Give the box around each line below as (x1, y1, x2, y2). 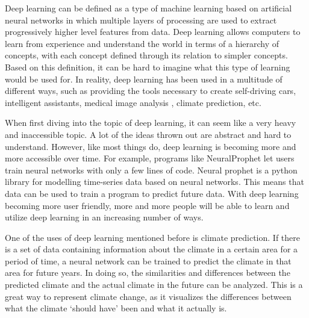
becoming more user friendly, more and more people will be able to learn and (5, 199, 290, 211)
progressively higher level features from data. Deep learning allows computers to (5, 25, 301, 38)
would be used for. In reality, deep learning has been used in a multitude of (5, 72, 282, 85)
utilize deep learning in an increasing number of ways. (5, 211, 204, 223)
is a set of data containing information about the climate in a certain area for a (5, 243, 298, 255)
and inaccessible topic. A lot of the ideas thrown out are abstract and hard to (5, 128, 292, 140)
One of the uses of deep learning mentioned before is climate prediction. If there (5, 231, 300, 243)
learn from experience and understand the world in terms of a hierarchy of (5, 37, 279, 49)
